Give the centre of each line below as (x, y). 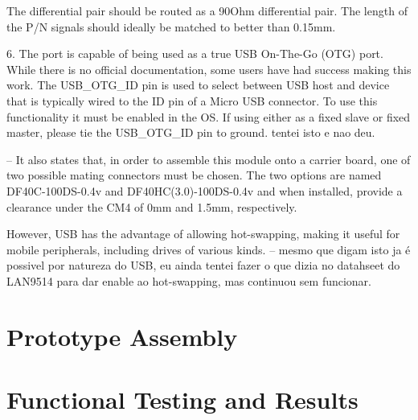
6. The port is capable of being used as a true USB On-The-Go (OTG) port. (195, 54)
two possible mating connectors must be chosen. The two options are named (194, 175)
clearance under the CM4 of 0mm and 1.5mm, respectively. (152, 206)
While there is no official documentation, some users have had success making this (209, 69)
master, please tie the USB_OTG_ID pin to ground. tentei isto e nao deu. (191, 132)
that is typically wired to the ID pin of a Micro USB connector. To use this (192, 100)
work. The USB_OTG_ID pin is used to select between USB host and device (198, 85)
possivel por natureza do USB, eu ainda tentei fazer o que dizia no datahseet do (203, 265)
